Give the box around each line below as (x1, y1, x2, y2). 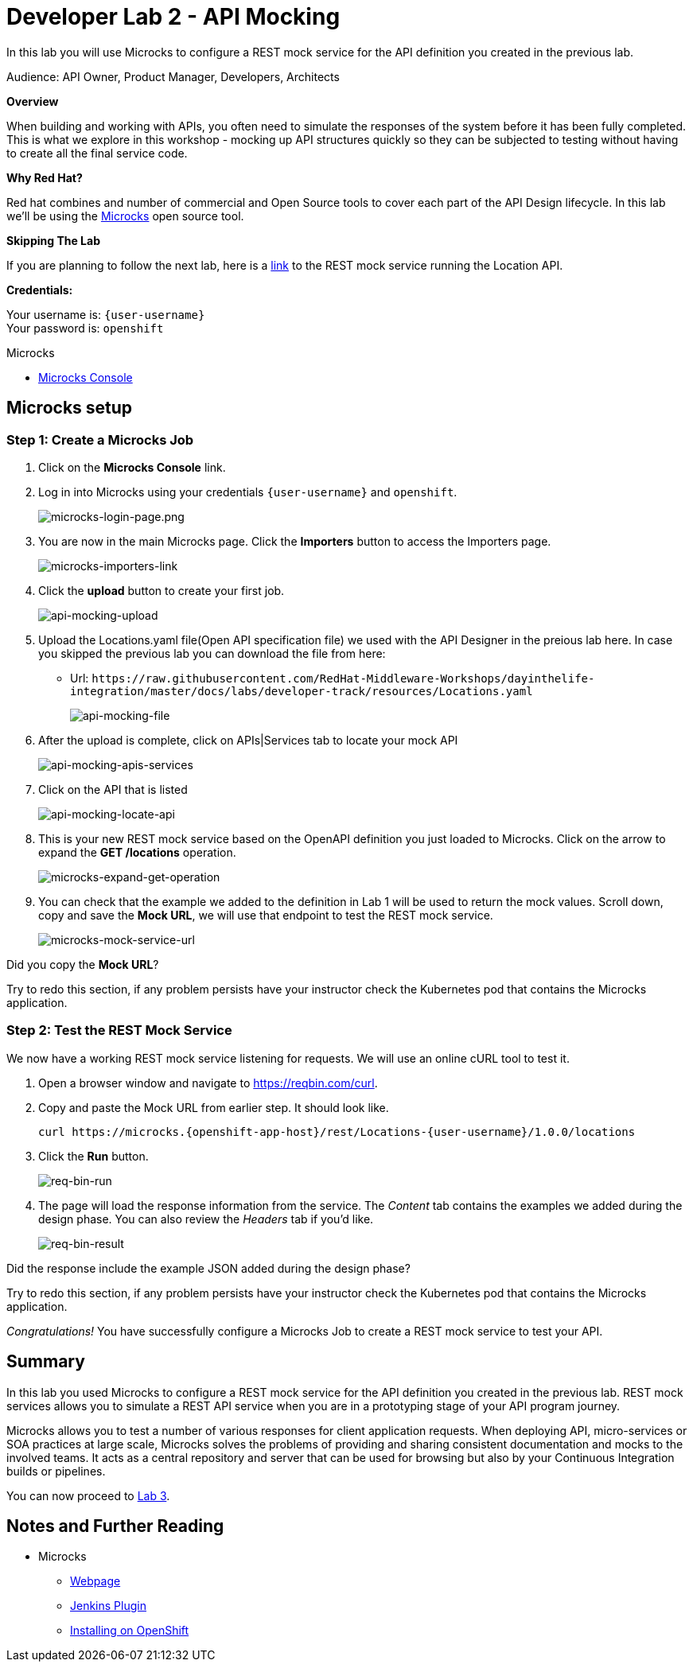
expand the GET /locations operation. (38, 845, 236, 859)
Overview (6, 94, 59, 108)
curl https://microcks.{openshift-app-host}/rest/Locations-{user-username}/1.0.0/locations (38, 1125, 636, 1138)
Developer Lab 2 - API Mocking (6, 3, 341, 30)
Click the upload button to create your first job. (38, 583, 285, 597)
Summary (6, 1351, 85, 1372)
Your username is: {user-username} (6, 307, 205, 321)
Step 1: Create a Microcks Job (6, 431, 194, 448)
